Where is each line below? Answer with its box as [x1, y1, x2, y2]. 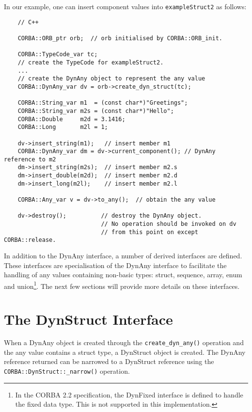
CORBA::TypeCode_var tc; [17, 51, 98, 58]
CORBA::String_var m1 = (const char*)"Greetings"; [17, 99, 188, 107]
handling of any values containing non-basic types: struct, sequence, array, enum [4, 269, 242, 280]
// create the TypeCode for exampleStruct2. [17, 59, 164, 66]
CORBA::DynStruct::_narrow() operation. [4, 366, 130, 376]
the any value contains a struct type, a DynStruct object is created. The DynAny [4, 347, 246, 357]
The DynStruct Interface [4, 309, 173, 329]
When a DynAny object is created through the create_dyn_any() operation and [4, 337, 244, 348]
